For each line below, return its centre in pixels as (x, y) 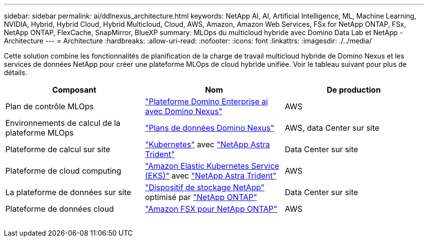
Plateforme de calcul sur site (58, 149)
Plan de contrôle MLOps (50, 106)
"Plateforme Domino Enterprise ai (206, 101)
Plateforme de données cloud (60, 209)
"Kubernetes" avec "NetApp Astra (207, 144)
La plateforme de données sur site (68, 192)
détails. (16, 72)
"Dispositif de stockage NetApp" (205, 187)
